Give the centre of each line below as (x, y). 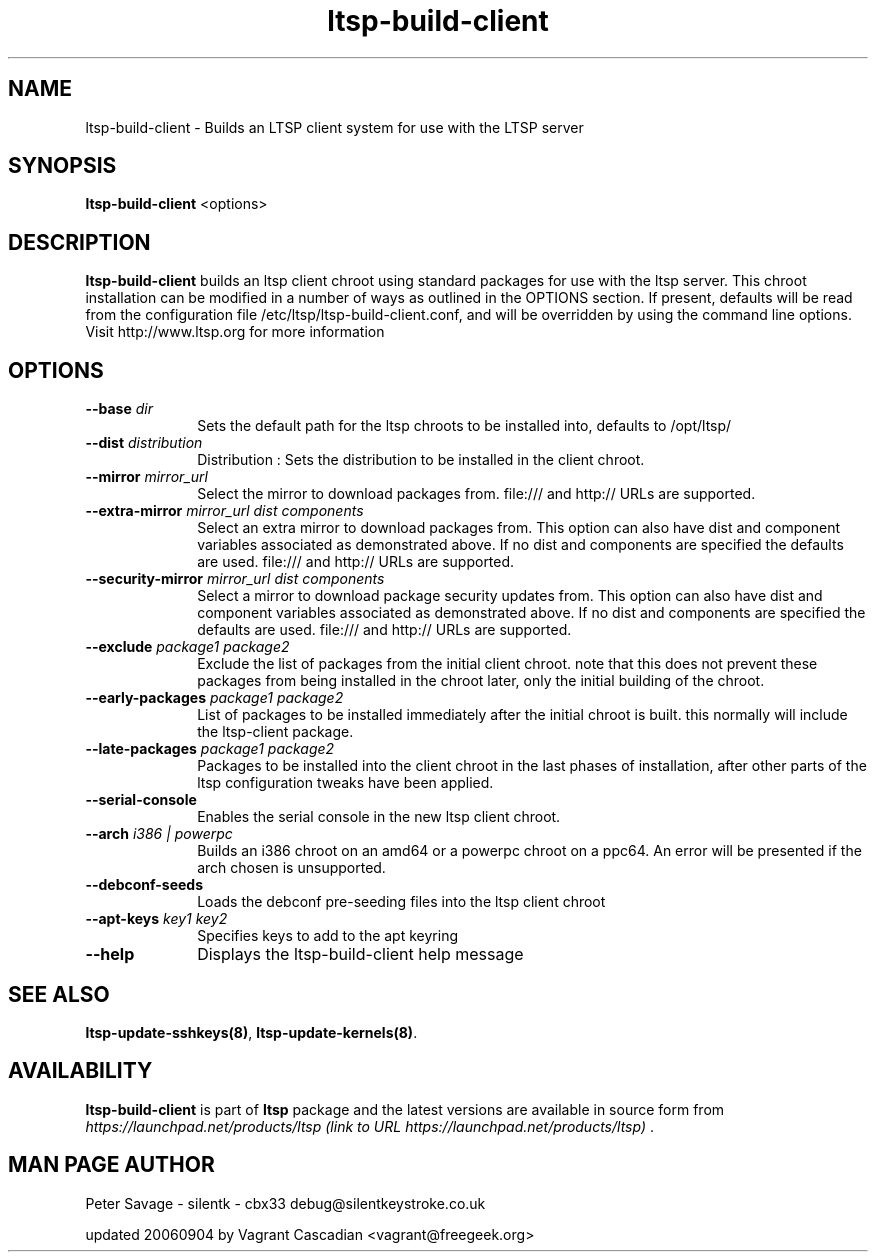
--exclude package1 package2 (187, 647)
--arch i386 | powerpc (159, 834)
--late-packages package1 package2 (210, 749)
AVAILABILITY (80, 1071)
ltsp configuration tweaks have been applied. (345, 783)
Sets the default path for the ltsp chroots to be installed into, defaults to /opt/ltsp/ (464, 426)
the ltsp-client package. (275, 732)
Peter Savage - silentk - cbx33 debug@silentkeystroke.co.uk (285, 1203)
